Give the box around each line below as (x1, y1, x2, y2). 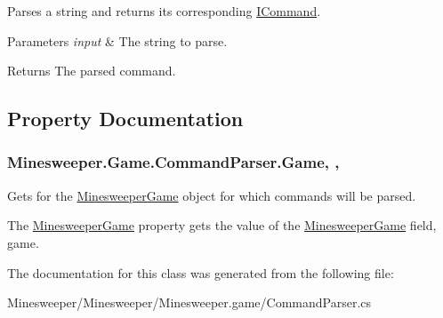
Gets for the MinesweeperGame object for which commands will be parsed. (7, 186, 416, 204)
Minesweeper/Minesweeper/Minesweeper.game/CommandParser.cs (7, 293, 372, 312)
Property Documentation (7, 105, 244, 132)
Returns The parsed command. (7, 61, 176, 80)
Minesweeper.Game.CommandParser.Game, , (7, 151, 340, 173)
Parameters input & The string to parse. (7, 31, 228, 50)
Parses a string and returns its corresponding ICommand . (7, 2, 321, 20)
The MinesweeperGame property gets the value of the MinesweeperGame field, (7, 216, 437, 235)
